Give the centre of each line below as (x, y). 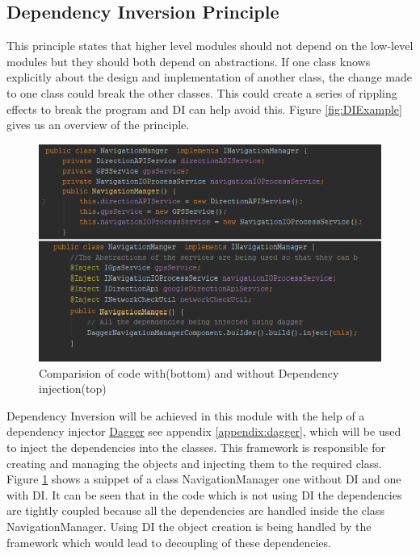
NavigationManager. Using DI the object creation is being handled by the (189, 526)
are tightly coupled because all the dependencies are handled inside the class (195, 510)
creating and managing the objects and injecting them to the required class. (194, 463)
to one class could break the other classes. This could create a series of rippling (202, 92)
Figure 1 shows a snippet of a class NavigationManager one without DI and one (204, 479)
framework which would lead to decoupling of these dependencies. (169, 542)
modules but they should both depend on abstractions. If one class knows (189, 61)
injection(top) (73, 389)
